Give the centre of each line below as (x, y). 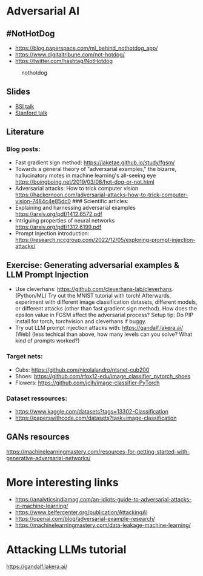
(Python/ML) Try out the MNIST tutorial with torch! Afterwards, (93, 296)
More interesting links (63, 482)
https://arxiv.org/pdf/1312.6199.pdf (58, 227)
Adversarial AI (43, 11)
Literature (25, 132)
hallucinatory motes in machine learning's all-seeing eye (85, 175)
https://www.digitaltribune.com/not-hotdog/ (70, 55)
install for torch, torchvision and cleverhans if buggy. (81, 321)
